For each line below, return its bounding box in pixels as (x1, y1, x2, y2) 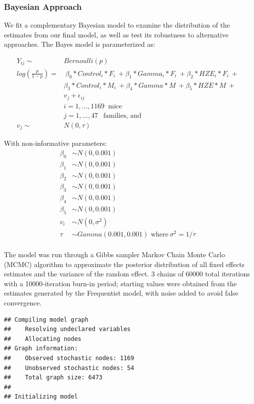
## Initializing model (4, 393, 78, 401)
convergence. (4, 298, 42, 308)
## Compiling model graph (4, 316, 88, 323)
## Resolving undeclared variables (4, 326, 131, 333)
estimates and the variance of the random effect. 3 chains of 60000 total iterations (4, 269, 250, 279)
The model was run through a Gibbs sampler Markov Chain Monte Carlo (4, 249, 225, 260)
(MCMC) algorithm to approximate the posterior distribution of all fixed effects (4, 259, 245, 269)
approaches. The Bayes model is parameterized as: (4, 39, 155, 49)
